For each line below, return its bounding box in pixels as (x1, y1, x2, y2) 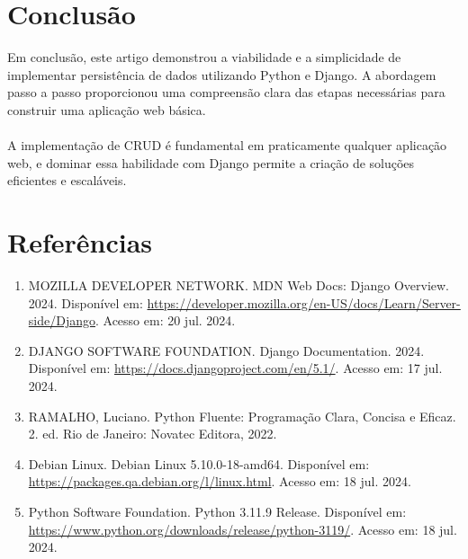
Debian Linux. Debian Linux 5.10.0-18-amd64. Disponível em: (28, 454, 370, 473)
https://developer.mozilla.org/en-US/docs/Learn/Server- (147, 293, 461, 312)
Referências (7, 224, 153, 261)
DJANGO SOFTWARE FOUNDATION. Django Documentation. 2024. (28, 341, 425, 359)
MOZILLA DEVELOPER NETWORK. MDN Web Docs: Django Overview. (28, 276, 450, 294)
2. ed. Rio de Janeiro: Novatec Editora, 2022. (28, 424, 277, 443)
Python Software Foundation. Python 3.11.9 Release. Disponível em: (28, 501, 407, 520)
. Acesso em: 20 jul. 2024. (94, 311, 236, 330)
